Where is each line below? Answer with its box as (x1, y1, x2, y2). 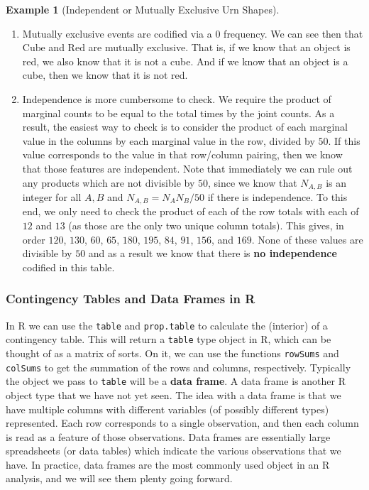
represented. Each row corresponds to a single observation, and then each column (6, 415, 359, 430)
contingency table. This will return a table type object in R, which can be (6, 332, 331, 347)
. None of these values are (251, 232, 363, 246)
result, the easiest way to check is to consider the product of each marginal (22, 119, 348, 134)
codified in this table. (22, 259, 115, 274)
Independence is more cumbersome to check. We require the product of (22, 91, 331, 106)
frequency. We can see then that (224, 26, 363, 40)
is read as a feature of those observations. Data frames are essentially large (6, 429, 331, 444)
